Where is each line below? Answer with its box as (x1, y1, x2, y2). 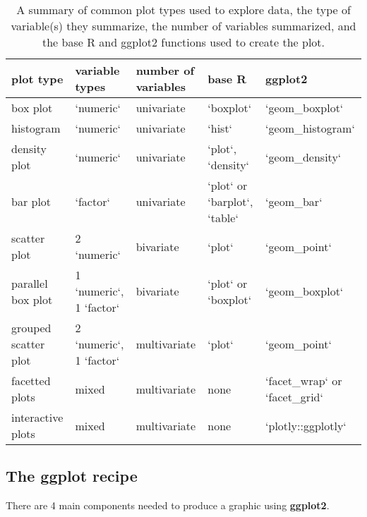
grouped (11, 320, 52, 336)
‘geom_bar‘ (265, 193, 323, 209)
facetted (11, 372, 51, 389)
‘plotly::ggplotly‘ (265, 417, 347, 434)
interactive (11, 409, 64, 425)
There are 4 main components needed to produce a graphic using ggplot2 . (6, 498, 330, 513)
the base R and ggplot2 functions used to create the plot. (42, 34, 325, 50)
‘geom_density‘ (265, 148, 342, 165)
